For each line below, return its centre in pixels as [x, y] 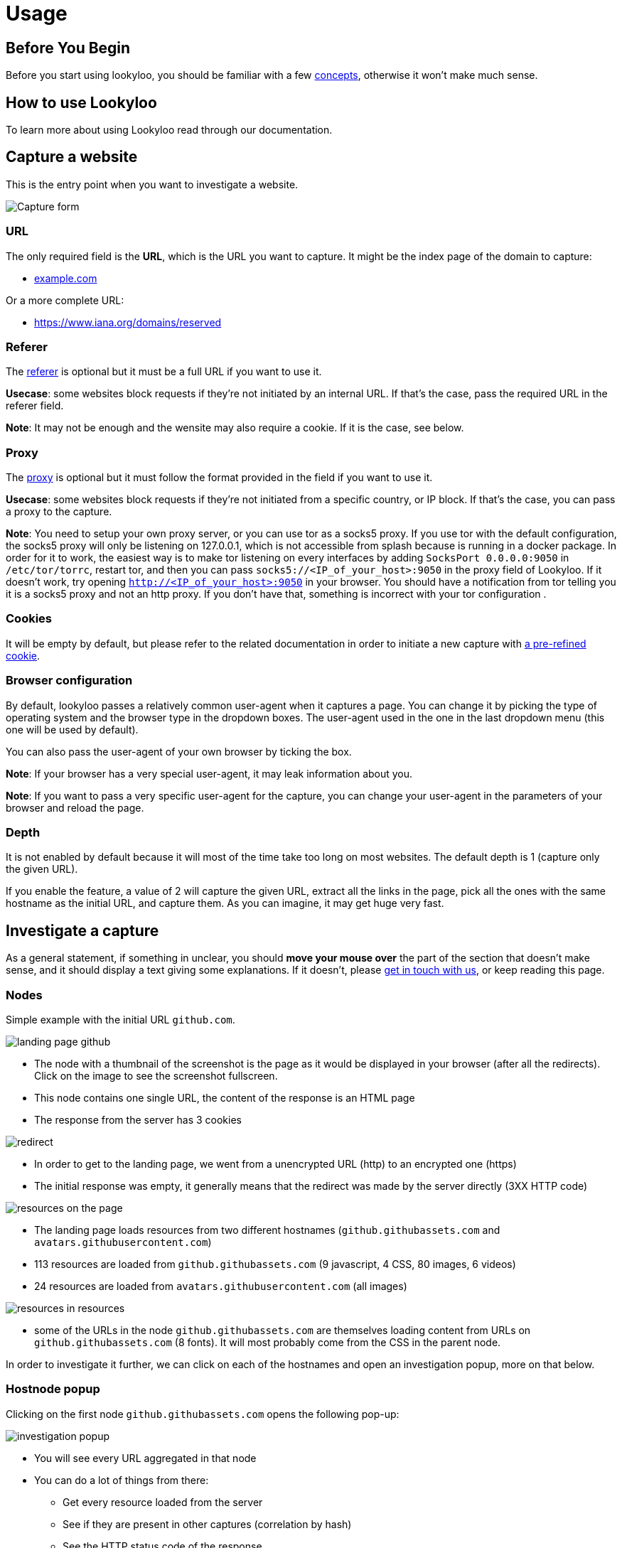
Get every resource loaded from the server [163, 1502]
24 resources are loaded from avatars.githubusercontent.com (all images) [221, 1286]
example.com [66, 278]
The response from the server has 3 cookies [138, 1119]
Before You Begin [68, 48]
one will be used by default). [72, 729]
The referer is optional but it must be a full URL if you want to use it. [164, 372]
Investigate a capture [82, 930]
